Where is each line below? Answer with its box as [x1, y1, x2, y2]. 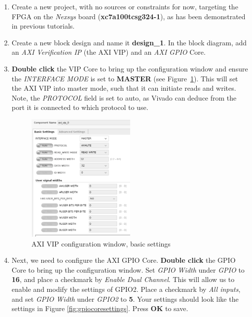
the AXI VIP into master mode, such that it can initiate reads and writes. [11, 83, 236, 93]
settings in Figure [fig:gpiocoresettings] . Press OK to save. [11, 303, 188, 314]
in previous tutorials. [11, 21, 75, 31]
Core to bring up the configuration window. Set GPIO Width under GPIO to [11, 264, 245, 275]
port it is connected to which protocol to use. [11, 102, 148, 112]
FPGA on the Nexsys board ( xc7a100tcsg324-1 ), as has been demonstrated [11, 11, 246, 21]
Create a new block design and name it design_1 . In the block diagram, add [11, 37, 247, 47]
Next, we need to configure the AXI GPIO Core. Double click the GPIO [11, 255, 236, 265]
